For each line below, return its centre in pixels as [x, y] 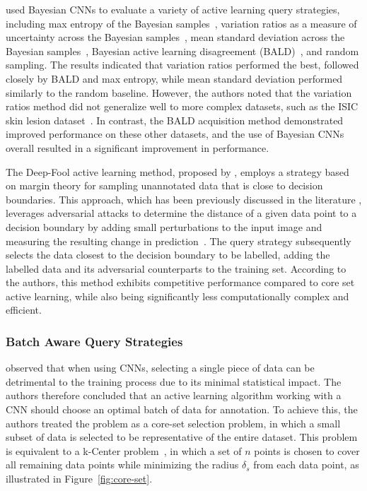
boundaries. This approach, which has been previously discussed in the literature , [184, 199]
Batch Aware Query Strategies [94, 341]
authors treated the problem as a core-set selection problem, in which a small [173, 423]
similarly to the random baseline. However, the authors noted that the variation [179, 92]
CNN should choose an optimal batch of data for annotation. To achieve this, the [182, 409]
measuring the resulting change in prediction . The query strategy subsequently [179, 241]
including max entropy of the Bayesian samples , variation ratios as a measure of [181, 23]
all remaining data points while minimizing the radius [122, 465]
